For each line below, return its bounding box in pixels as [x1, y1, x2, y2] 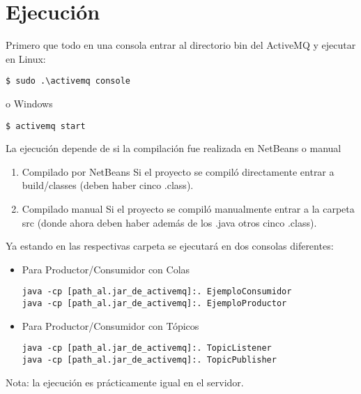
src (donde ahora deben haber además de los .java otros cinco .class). [22, 215, 317, 229]
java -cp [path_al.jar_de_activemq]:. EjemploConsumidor [22, 287, 292, 297]
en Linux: [6, 51, 46, 66]
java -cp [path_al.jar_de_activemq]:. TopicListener [22, 343, 272, 354]
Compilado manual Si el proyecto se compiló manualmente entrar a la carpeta [22, 202, 355, 215]
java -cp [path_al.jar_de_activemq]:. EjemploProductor [22, 298, 287, 309]
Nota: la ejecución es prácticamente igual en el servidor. [6, 374, 244, 389]
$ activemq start [6, 121, 86, 131]
